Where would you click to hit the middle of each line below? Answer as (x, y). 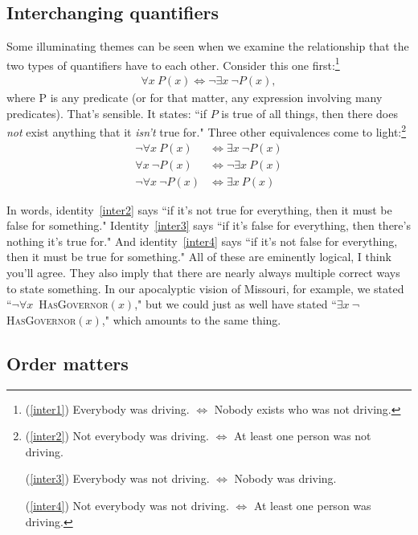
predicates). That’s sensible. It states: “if (107, 113)
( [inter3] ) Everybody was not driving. (117, 478)
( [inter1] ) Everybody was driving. (107, 408)
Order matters (68, 363)
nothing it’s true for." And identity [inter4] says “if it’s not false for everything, (202, 241)
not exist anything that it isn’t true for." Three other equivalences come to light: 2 (207, 131)
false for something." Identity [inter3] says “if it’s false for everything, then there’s (209, 225)
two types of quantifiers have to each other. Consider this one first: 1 (173, 63)
